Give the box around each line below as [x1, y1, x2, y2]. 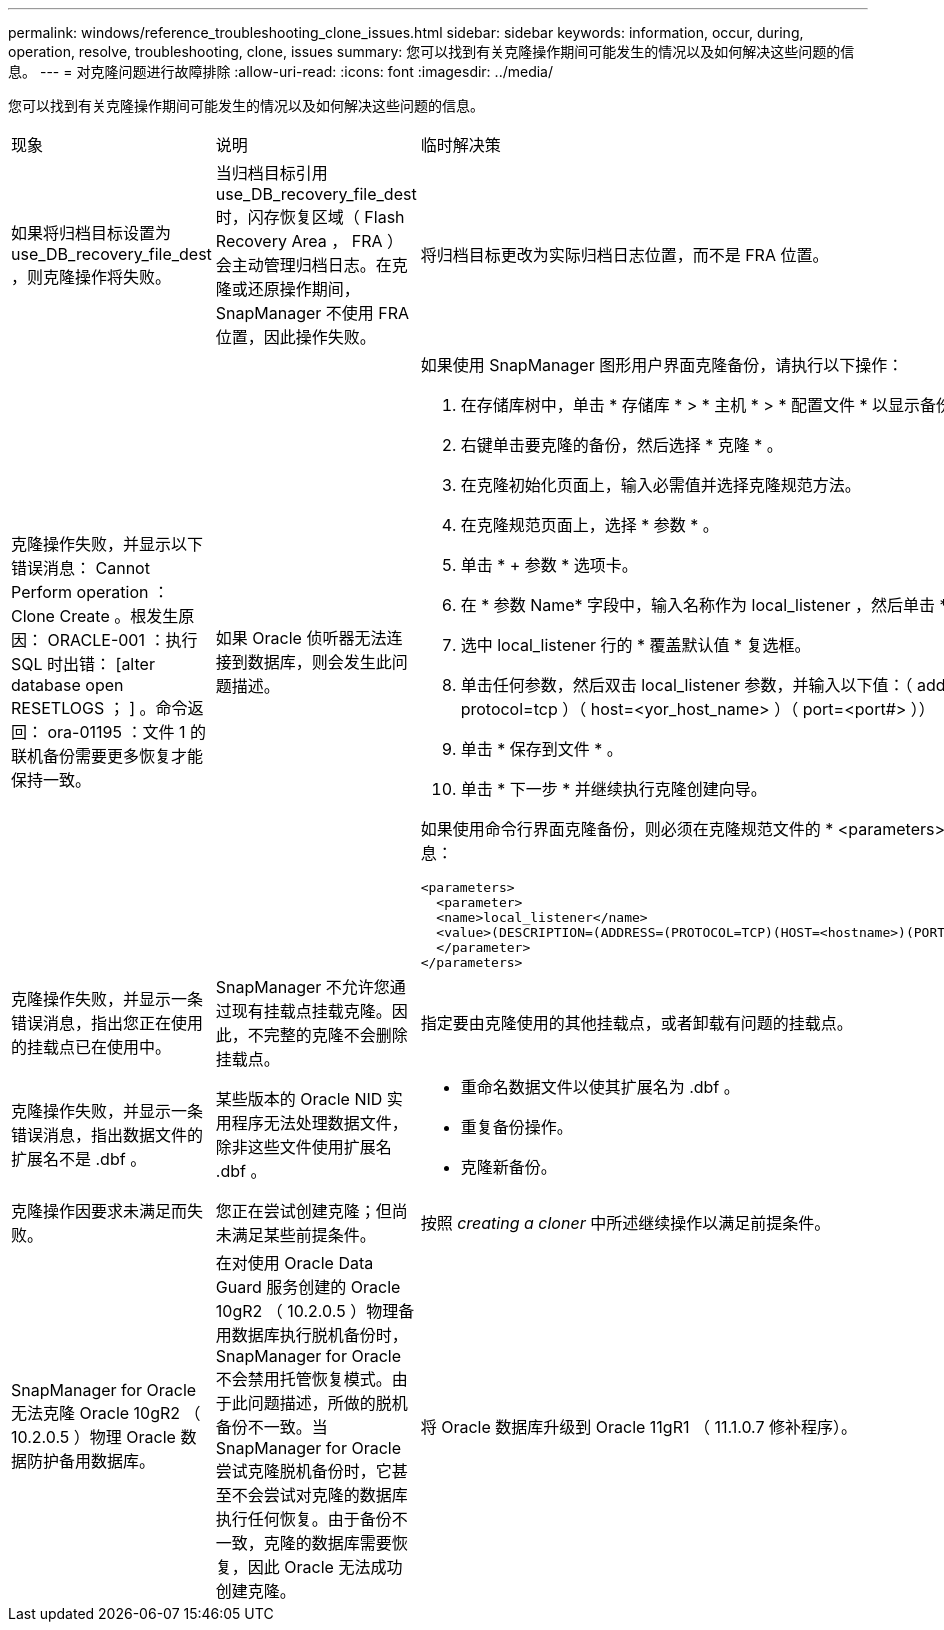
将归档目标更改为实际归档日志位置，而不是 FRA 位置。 [420, 245, 829, 265]
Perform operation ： [11, 582, 169, 602]
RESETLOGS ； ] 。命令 [11, 698, 188, 718]
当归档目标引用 [215, 163, 328, 183]
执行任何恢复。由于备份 [215, 1509, 392, 1529]
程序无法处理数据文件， [231, 1113, 408, 1133]
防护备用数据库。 [27, 1451, 156, 1471]
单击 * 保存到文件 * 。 [460, 739, 623, 759]
